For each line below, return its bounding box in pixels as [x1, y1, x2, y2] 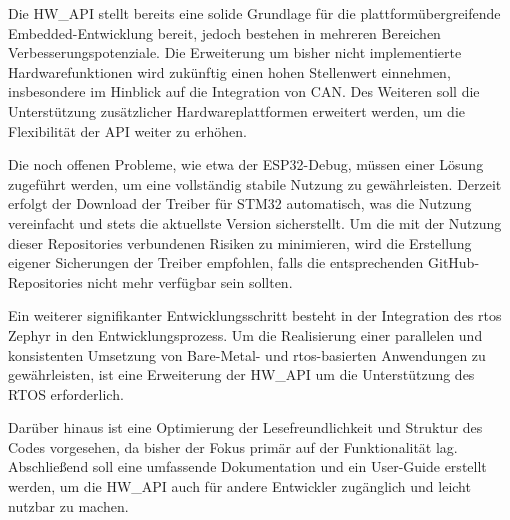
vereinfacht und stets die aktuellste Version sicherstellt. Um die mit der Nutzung [8, 212, 502, 233]
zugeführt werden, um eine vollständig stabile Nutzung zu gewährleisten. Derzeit [8, 173, 502, 194]
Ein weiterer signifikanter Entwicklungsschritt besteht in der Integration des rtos [8, 305, 502, 326]
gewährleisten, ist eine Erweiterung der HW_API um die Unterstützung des [8, 364, 475, 385]
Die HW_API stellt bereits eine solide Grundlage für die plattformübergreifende [8, 3, 501, 23]
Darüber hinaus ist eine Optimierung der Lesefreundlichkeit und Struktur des [8, 417, 483, 438]
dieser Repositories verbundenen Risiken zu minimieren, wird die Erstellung [8, 232, 472, 253]
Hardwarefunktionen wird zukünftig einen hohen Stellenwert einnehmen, [8, 61, 451, 82]
